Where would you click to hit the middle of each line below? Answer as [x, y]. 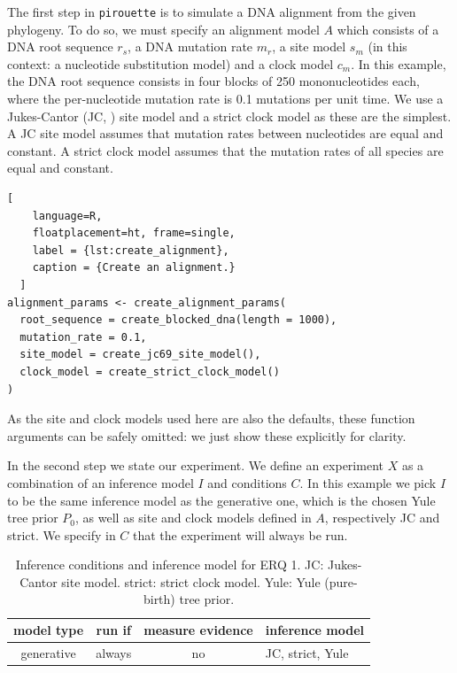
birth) [159, 599]
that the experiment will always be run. [240, 534]
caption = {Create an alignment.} [134, 268]
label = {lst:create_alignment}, [131, 250]
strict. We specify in [62, 534]
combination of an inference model [101, 482]
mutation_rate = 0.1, [83, 337]
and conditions [247, 482]
